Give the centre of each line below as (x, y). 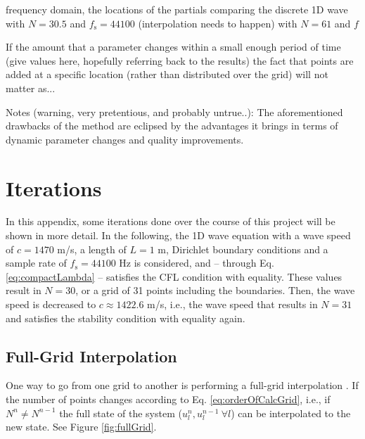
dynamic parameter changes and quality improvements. (125, 139)
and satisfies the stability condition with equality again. (126, 318)
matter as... (31, 88)
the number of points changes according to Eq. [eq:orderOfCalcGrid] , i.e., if (168, 399)
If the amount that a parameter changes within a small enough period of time (173, 47)
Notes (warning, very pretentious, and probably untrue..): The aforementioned (174, 112)
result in (24, 290)
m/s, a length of (92, 249)
